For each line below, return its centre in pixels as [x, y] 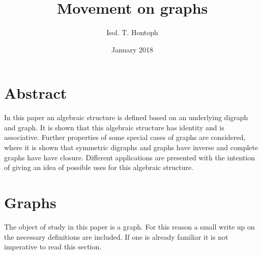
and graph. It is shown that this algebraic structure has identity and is [114, 127]
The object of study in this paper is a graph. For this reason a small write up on [129, 226]
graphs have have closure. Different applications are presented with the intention [130, 157]
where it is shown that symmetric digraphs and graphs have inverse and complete [131, 147]
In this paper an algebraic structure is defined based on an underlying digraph [126, 117]
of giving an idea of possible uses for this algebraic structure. [99, 167]
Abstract [36, 93]
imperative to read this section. [53, 247]
